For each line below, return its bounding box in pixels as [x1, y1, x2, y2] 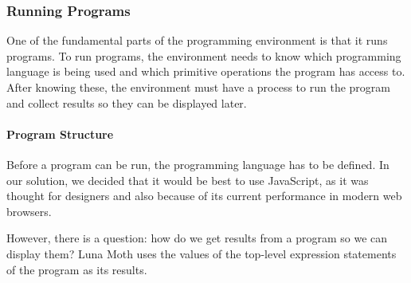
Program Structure [6, 125, 114, 142]
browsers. [6, 202, 52, 219]
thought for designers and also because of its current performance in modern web [6, 187, 402, 204]
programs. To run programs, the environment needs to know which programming [6, 47, 401, 64]
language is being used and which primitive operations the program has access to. [6, 63, 405, 80]
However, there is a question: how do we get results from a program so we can [6, 230, 388, 246]
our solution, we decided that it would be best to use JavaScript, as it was [6, 171, 369, 188]
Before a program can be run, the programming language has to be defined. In [6, 155, 389, 172]
